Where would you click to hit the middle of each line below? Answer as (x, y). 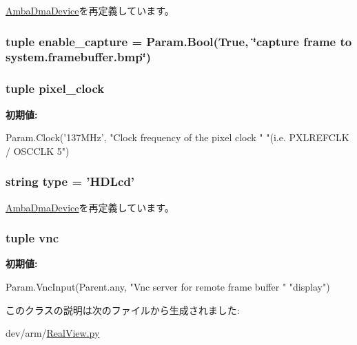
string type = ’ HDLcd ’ (70, 181)
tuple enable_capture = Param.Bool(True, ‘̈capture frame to (179, 41)
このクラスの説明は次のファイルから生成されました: (123, 310)
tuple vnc (32, 238)
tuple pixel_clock (55, 88)
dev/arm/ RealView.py (53, 333)
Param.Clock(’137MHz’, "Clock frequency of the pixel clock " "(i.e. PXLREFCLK (177, 137)
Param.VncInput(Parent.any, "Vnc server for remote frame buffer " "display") (168, 286)
